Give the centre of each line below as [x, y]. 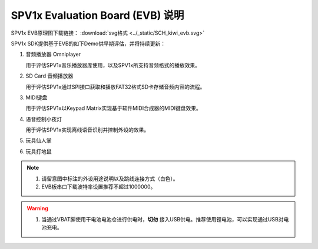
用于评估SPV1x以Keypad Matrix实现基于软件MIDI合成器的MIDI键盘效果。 [113, 108]
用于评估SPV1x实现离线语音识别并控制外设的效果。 [87, 130]
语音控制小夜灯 [44, 119]
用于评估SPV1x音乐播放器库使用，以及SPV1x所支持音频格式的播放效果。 [113, 65]
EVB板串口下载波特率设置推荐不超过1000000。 [99, 187]
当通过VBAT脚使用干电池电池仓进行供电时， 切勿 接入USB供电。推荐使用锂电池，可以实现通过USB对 [163, 219]
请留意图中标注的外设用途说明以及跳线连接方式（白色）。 [110, 179]
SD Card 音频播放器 [49, 76]
